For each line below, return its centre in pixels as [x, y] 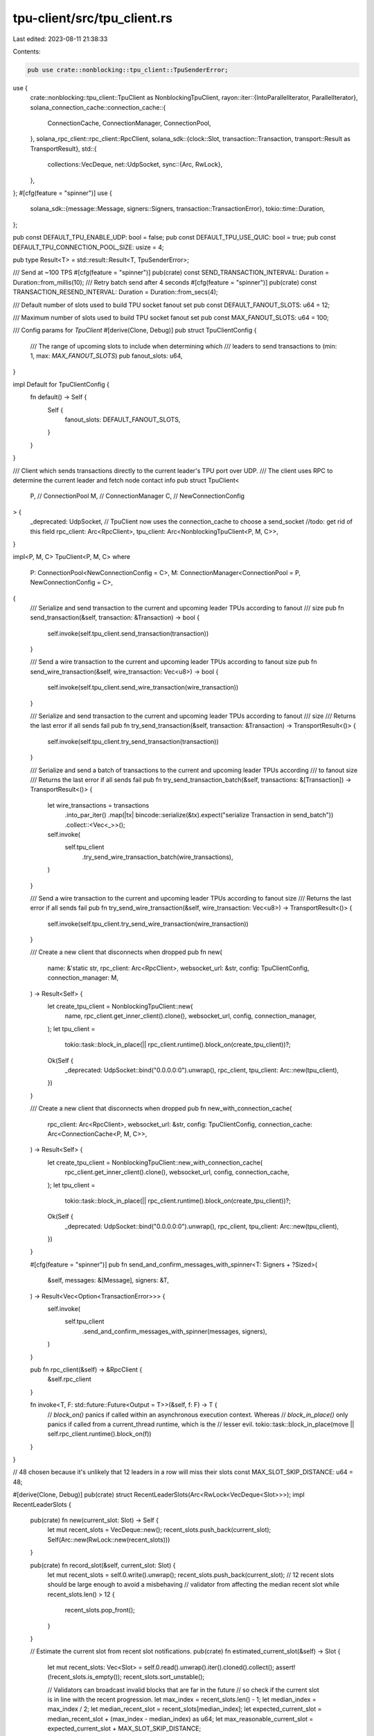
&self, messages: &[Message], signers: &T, [108, 1280]
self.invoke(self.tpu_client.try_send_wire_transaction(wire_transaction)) [148, 924]
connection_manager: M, [83, 978]
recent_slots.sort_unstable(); [164, 1677]
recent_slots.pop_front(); [100, 1610]
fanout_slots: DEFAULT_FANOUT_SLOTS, [123, 419]
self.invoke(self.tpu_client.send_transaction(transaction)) [128, 633]
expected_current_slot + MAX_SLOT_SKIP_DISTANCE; [124, 1728]
